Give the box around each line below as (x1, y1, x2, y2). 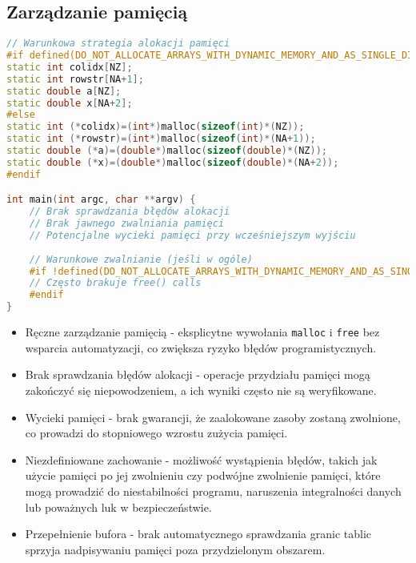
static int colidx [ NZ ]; (6, 61, 133, 73)
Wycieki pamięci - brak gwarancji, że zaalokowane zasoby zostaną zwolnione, (25, 408, 401, 425)
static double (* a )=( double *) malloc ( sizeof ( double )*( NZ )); (6, 145, 328, 157)
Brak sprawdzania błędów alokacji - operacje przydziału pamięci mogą (25, 366, 370, 383)
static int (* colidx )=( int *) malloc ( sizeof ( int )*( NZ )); (6, 121, 305, 133)
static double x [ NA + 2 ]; (6, 97, 133, 109)
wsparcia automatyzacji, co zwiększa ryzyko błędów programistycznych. (25, 339, 377, 356)
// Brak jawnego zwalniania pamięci (29, 218, 225, 230)
